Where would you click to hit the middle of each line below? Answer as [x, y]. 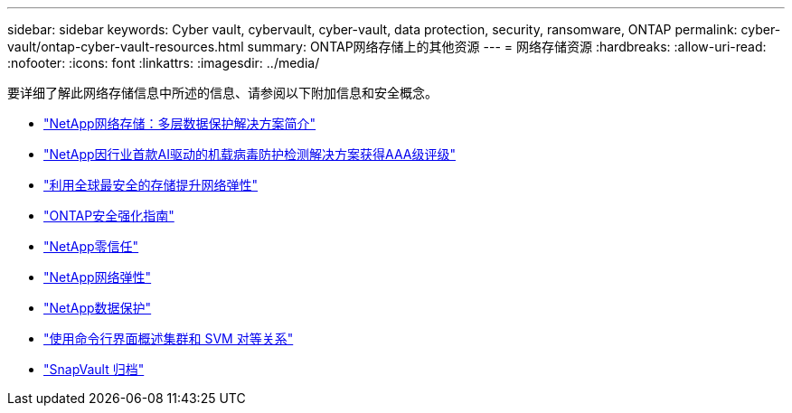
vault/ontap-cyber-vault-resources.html [126, 47]
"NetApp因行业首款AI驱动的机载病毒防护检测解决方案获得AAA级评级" [250, 154]
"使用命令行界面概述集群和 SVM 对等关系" [169, 338]
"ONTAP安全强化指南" [109, 216]
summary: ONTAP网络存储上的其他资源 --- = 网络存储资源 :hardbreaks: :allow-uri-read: [507, 47]
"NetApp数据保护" [98, 308]
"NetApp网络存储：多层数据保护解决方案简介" [180, 123]
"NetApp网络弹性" [98, 277]
